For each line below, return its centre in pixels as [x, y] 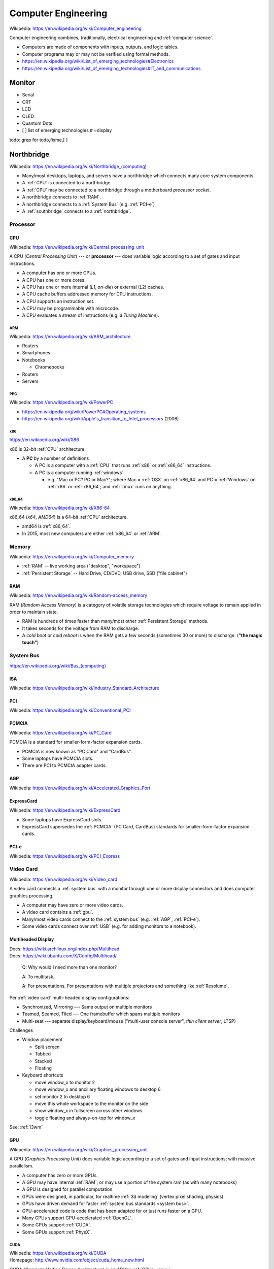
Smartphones [36, 353]
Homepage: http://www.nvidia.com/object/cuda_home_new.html [77, 1260]
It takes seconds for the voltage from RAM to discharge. [81, 628]
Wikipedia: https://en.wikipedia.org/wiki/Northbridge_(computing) [78, 166]
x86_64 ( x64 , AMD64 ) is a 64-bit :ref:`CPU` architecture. [68, 517]
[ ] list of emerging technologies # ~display [67, 130]
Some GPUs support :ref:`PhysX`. [57, 1232]
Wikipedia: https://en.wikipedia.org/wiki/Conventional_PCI [70, 710]
